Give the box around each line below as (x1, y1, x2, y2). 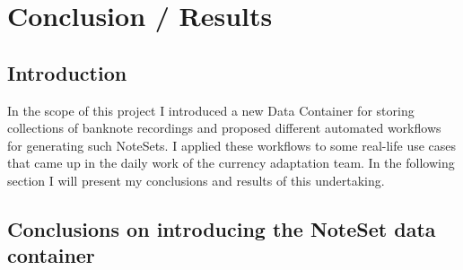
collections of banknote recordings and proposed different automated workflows (7, 118, 441, 137)
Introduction (7, 58, 127, 86)
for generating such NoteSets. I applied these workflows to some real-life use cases (7, 135, 457, 154)
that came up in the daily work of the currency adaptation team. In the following (7, 153, 455, 172)
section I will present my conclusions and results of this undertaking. (7, 170, 385, 189)
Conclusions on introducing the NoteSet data (7, 214, 436, 242)
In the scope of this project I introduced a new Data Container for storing (7, 100, 415, 119)
